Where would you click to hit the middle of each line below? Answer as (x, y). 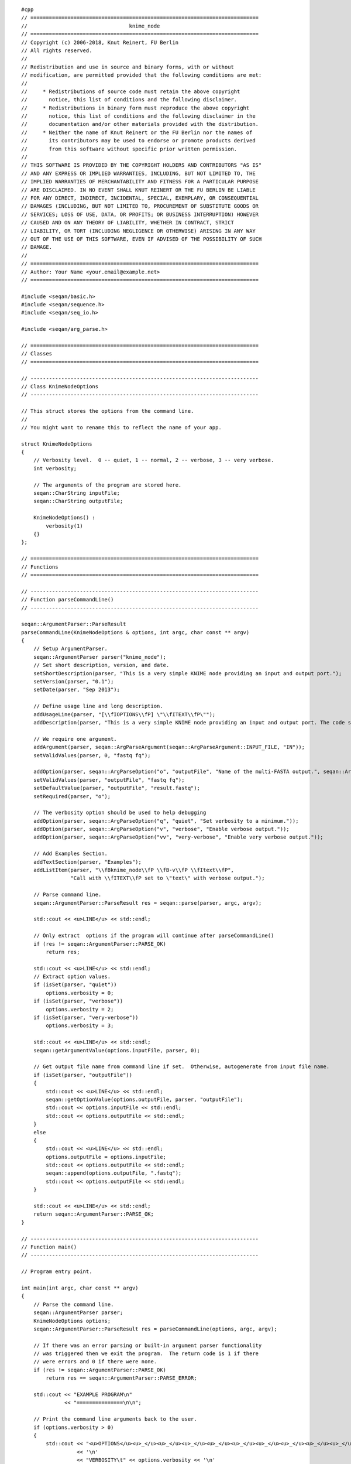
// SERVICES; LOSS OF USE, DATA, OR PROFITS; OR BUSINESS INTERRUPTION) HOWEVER (140, 214)
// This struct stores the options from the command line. (108, 411)
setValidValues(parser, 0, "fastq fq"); (92, 755)
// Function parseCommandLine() (68, 600)
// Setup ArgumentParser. (70, 649)
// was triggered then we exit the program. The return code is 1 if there (146, 1354)
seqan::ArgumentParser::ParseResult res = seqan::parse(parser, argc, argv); (147, 903)
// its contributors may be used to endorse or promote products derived (138, 141)
